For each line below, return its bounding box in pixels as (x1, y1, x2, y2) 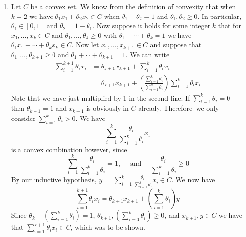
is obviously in (86, 103, 129, 113)
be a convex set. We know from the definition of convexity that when (30, 1, 236, 11)
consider (11, 113, 35, 123)
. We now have (171, 174, 215, 185)
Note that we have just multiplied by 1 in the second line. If (11, 92, 190, 102)
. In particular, (197, 11, 242, 21)
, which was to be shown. (70, 222, 145, 232)
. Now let (71, 39, 99, 50)
